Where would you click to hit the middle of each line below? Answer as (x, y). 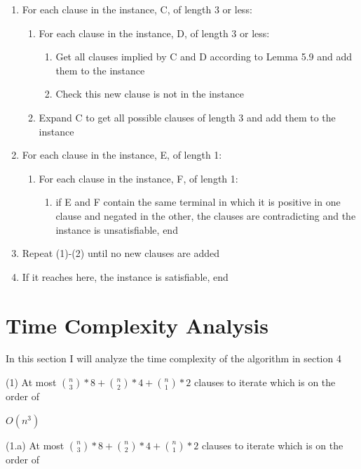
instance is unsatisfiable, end (117, 229)
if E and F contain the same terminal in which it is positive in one (198, 202)
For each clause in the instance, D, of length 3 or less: (154, 33)
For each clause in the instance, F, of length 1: (138, 178)
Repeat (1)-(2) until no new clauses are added (121, 253)
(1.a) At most (35, 445)
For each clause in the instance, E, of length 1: (122, 155)
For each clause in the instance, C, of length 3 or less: (137, 9)
